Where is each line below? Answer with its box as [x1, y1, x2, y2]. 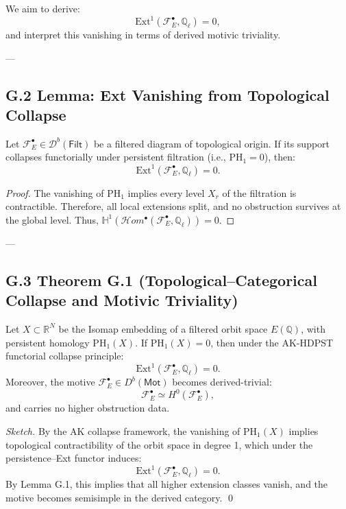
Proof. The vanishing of [5, 185, 104, 200]
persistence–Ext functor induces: [5, 451, 142, 465]
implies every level [127, 185, 205, 200]
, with [301, 321, 325, 335]
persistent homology [5, 335, 90, 349]
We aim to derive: [5, 1, 80, 15]
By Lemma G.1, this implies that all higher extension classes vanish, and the [5, 477, 328, 491]
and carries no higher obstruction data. [5, 401, 170, 415]
